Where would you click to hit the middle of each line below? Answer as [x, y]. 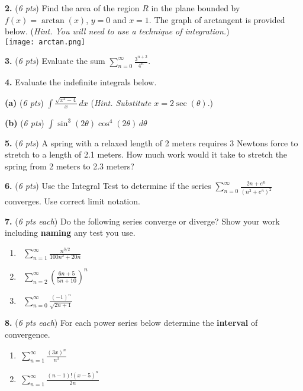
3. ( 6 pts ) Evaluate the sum [55, 61]
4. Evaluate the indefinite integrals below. [81, 82]
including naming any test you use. [70, 233]
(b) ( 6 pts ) [25, 122]
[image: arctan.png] [45, 42]
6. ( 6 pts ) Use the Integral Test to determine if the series [108, 186]
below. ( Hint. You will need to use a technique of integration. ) [117, 31]
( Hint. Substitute [121, 102]
